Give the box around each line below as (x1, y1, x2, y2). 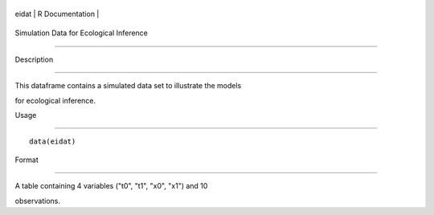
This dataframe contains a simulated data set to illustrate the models (14, 81, 242, 91)
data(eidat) (29, 137, 76, 146)
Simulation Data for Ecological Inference (14, 28, 149, 38)
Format (14, 155, 39, 164)
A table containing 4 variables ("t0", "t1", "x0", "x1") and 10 (14, 181, 208, 191)
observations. (14, 196, 60, 205)
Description (14, 55, 54, 64)
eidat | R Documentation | (14, 9, 100, 18)
